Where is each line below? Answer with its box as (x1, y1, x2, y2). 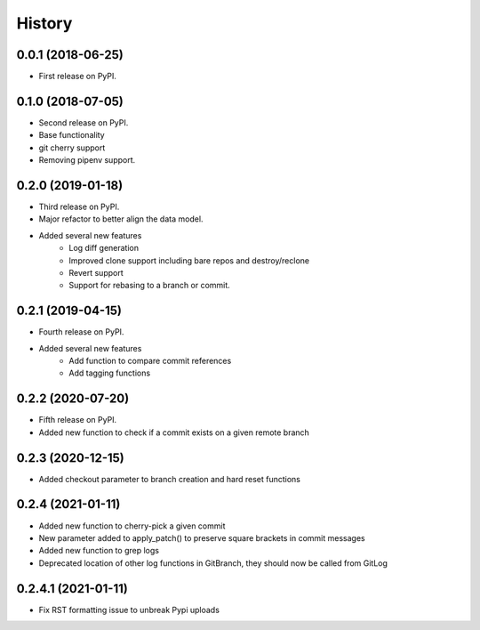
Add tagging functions (68, 367, 151, 378)
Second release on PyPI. (38, 117, 129, 128)
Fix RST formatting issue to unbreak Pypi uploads (38, 604, 220, 615)
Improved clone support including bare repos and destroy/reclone (68, 254, 310, 266)
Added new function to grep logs (38, 545, 160, 556)
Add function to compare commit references (68, 356, 232, 367)
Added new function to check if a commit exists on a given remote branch (38, 427, 310, 438)
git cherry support (38, 142, 106, 153)
